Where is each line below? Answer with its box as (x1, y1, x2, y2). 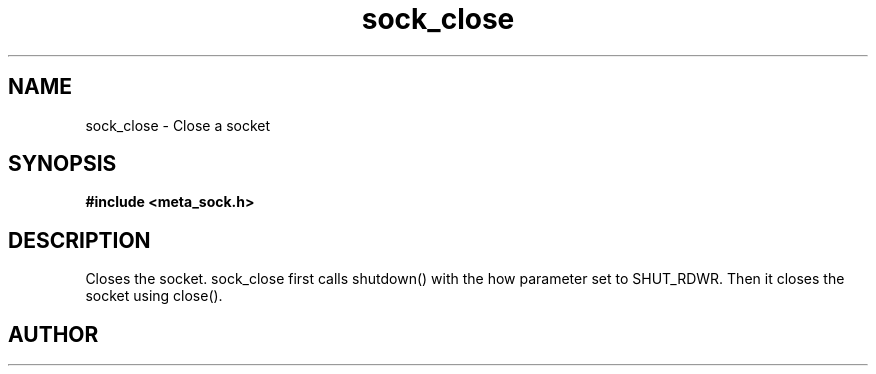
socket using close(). (85, 287, 223, 305)
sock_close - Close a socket (85, 116, 271, 134)
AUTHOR (8, 321, 99, 347)
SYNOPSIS (8, 151, 117, 177)
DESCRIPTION (8, 227, 151, 253)
